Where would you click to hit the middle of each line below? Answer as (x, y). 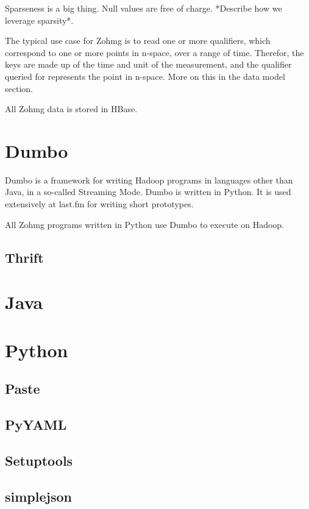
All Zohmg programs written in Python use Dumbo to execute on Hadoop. (145, 224)
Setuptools (39, 460)
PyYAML (36, 424)
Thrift (24, 257)
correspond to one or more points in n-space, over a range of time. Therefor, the (154, 52)
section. (19, 88)
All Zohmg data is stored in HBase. (71, 109)
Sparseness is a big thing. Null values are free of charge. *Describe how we (144, 8)
